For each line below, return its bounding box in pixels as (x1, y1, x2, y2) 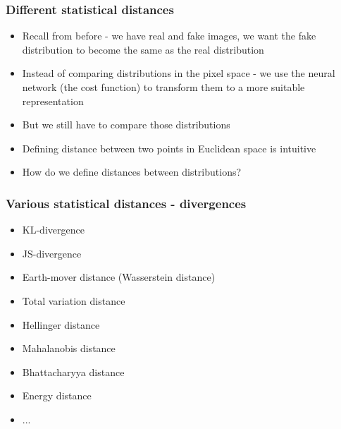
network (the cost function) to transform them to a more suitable (22, 80, 305, 94)
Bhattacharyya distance (22, 364, 125, 379)
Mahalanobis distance (22, 341, 116, 356)
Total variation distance (22, 293, 125, 308)
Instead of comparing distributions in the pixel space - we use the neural (22, 66, 335, 80)
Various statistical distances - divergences (6, 194, 247, 212)
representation (22, 93, 84, 108)
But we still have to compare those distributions (22, 117, 230, 132)
